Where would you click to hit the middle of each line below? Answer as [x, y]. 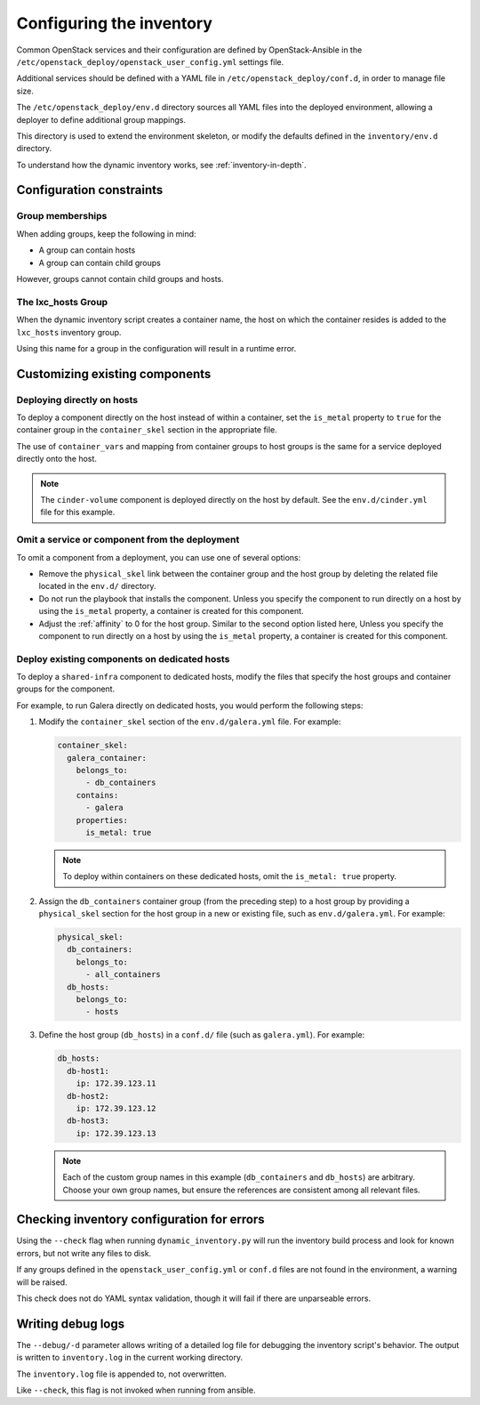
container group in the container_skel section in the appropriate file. [147, 430]
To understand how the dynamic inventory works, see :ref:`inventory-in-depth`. [161, 165]
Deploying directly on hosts [77, 400]
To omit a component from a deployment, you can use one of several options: [159, 557]
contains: [97, 795]
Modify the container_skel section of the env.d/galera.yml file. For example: [190, 722]
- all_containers [124, 975]
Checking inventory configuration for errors [141, 1219]
